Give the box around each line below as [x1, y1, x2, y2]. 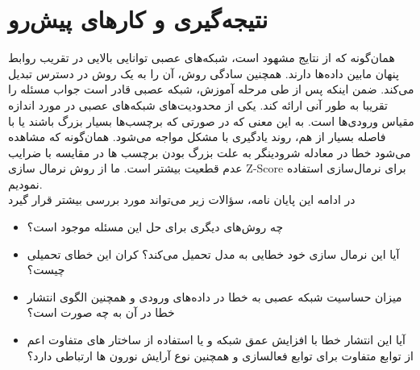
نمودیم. [8, 175, 43, 192]
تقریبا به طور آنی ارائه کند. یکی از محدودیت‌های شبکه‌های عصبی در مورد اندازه [8, 96, 388, 113]
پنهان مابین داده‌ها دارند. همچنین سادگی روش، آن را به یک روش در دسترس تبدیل [8, 64, 399, 81]
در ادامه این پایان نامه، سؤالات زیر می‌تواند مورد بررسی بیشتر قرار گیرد [8, 191, 356, 208]
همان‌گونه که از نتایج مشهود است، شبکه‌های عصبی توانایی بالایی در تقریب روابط [8, 49, 395, 66]
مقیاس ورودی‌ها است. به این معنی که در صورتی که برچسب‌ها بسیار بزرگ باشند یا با [8, 112, 414, 129]
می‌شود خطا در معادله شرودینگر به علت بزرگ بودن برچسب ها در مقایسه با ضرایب [8, 143, 411, 160]
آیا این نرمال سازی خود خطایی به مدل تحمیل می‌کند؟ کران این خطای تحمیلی [27, 245, 400, 262]
